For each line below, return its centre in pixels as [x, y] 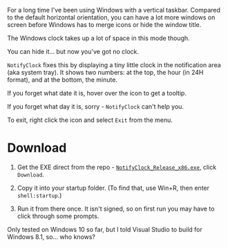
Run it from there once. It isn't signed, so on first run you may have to [116, 209]
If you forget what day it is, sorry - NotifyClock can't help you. [96, 106]
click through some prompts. [58, 216]
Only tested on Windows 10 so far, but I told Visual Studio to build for [105, 229]
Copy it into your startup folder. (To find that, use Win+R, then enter [113, 188]
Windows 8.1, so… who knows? [51, 237]
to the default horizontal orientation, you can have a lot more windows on [111, 17]
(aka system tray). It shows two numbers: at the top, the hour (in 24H [105, 72]
